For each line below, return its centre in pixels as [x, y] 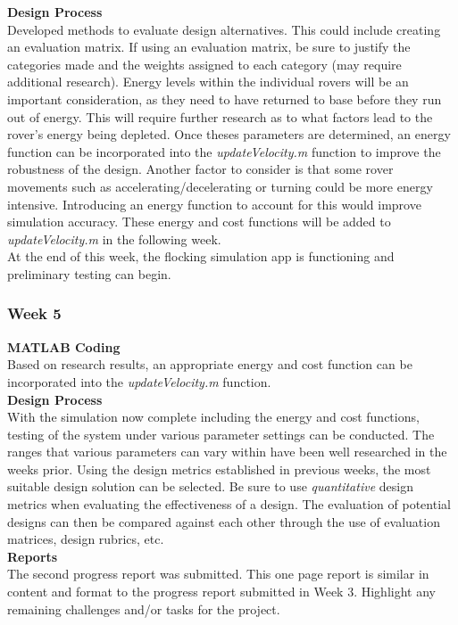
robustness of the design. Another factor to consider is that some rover [200, 169]
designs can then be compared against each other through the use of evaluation [224, 521]
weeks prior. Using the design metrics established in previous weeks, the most [219, 469]
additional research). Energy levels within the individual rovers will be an [208, 82]
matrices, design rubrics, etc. [86, 539]
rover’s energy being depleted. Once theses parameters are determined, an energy [229, 134]
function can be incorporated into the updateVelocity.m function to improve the [224, 151]
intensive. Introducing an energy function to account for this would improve [214, 204]
